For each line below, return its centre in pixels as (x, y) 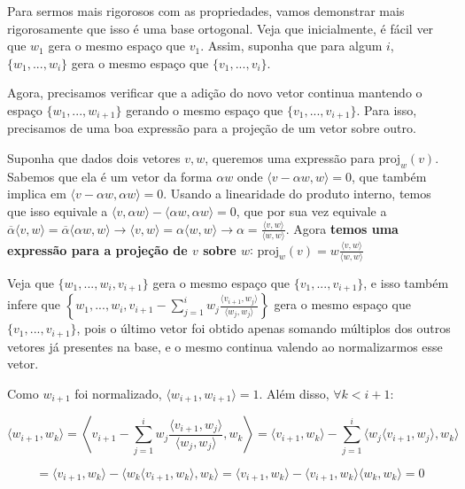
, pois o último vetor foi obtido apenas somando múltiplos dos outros (263, 328)
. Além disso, (294, 393)
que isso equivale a (58, 211)
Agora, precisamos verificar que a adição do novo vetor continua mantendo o (215, 93)
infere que (34, 304)
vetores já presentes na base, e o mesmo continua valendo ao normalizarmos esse (225, 346)
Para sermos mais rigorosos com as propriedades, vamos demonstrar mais (206, 11)
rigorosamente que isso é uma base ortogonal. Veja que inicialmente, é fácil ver (221, 28)
